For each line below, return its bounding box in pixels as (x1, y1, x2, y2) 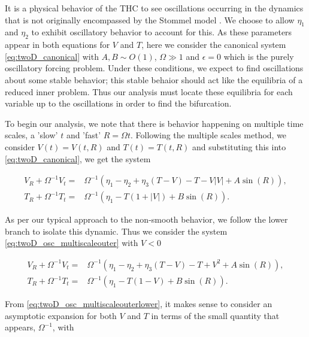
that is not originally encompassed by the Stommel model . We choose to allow (5, 13, 295, 26)
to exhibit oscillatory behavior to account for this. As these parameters (31, 26, 292, 38)
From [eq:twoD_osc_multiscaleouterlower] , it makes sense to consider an (5, 297, 272, 310)
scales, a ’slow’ (5, 129, 58, 141)
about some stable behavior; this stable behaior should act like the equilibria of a (5, 73, 303, 86)
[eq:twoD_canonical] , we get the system (5, 152, 151, 165)
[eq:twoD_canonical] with (5, 50, 99, 62)
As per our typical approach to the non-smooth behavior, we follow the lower (5, 213, 288, 226)
